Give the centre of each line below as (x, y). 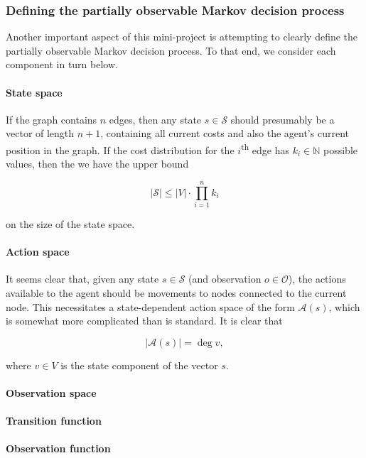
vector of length (40, 133)
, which (344, 306)
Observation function (58, 448)
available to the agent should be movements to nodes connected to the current (176, 292)
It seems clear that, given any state (82, 279)
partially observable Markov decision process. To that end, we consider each (171, 50)
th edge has (265, 148)
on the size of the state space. (70, 223)
